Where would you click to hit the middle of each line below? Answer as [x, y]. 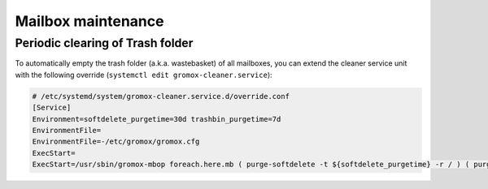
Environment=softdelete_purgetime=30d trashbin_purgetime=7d [157, 119]
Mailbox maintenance [89, 21]
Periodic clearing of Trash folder [104, 43]
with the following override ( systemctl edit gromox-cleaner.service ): [144, 75]
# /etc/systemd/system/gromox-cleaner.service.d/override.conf [161, 96]
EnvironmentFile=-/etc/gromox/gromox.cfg [116, 142]
